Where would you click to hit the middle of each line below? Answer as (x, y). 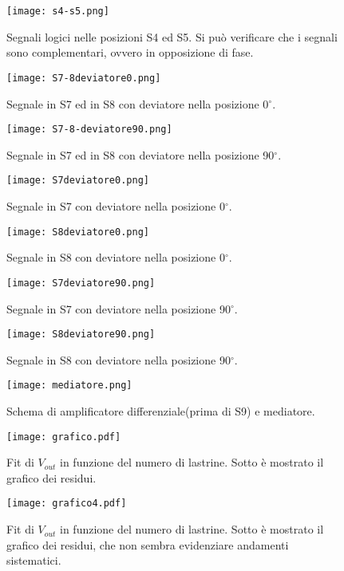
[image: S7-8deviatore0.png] (84, 78)
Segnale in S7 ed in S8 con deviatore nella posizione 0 (138, 103)
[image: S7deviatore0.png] (78, 181)
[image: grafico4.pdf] (67, 504)
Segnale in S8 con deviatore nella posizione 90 (119, 359)
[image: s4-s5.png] (58, 11)
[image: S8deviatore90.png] (81, 335)
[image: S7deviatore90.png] (81, 283)
